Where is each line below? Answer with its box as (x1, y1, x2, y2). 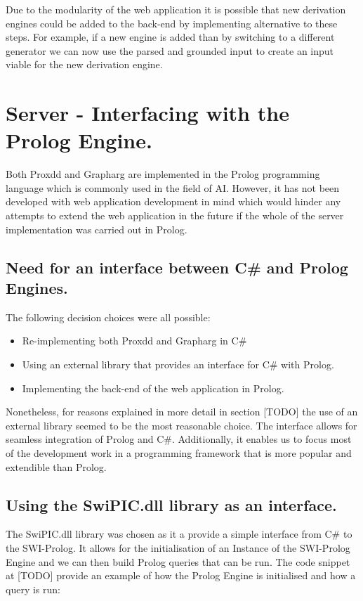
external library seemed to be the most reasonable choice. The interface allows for (6, 418, 357, 432)
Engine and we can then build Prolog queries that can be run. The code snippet (6, 554, 350, 569)
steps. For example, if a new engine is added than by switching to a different (6, 30, 335, 44)
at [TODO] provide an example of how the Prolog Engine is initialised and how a (6, 568, 356, 583)
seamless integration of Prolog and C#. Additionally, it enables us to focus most (6, 432, 352, 446)
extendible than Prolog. (6, 459, 107, 474)
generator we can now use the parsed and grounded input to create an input (6, 43, 334, 58)
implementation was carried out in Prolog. (6, 221, 187, 236)
